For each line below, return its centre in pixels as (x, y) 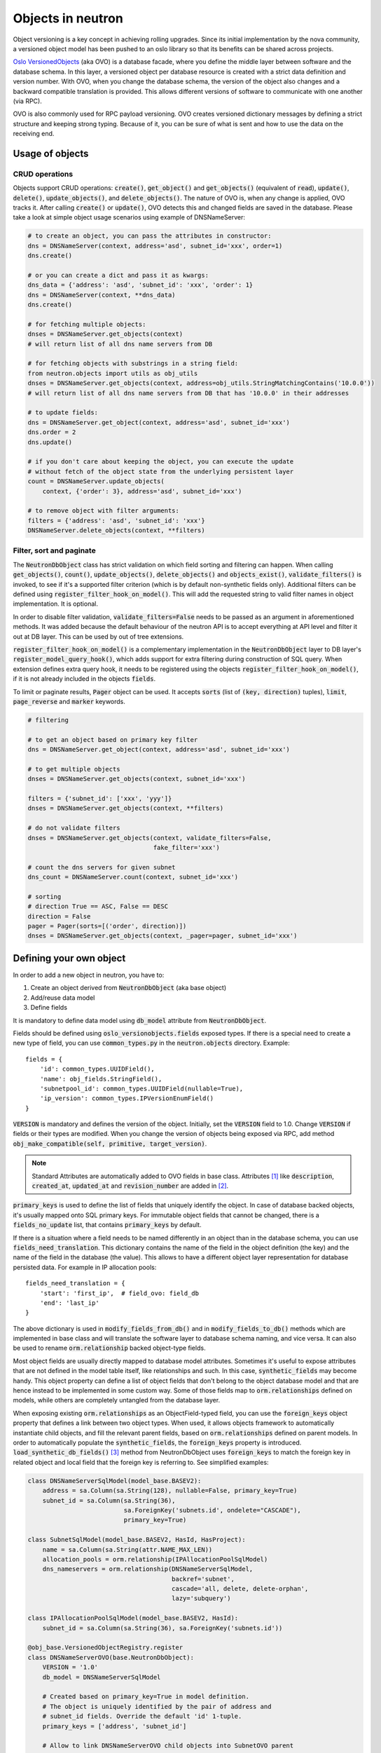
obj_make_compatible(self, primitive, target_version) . (110, 1144)
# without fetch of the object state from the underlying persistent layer (161, 471)
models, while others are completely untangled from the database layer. (117, 1400)
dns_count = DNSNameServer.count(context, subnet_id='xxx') (133, 877)
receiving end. (34, 134)
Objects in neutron (68, 18)
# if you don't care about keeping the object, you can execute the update (161, 462)
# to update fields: (63, 413)
